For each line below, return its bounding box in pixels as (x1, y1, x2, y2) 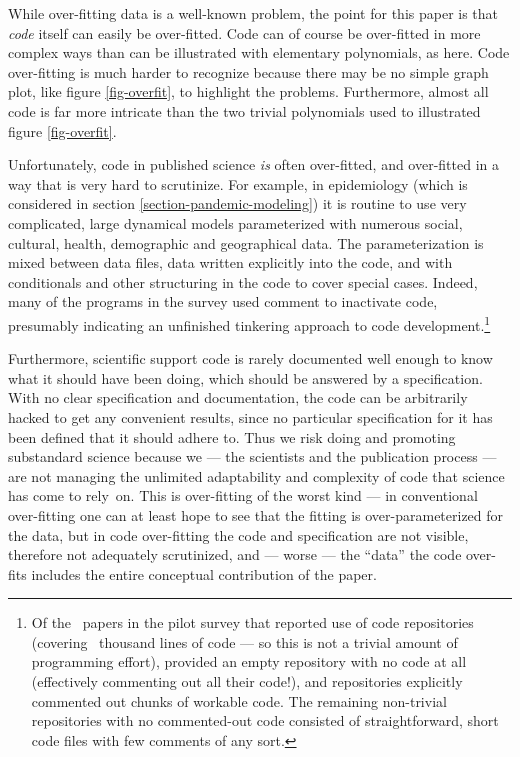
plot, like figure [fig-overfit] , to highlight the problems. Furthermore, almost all (8, 81, 489, 102)
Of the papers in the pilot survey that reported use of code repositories (31, 612, 474, 633)
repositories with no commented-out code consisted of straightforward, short (31, 710, 499, 731)
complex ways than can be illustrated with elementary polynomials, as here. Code (8, 42, 510, 63)
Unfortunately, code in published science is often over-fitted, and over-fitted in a (8, 154, 500, 175)
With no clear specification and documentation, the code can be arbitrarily (8, 387, 468, 408)
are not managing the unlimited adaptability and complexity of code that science (8, 465, 505, 486)
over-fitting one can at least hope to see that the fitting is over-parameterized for (8, 504, 504, 525)
